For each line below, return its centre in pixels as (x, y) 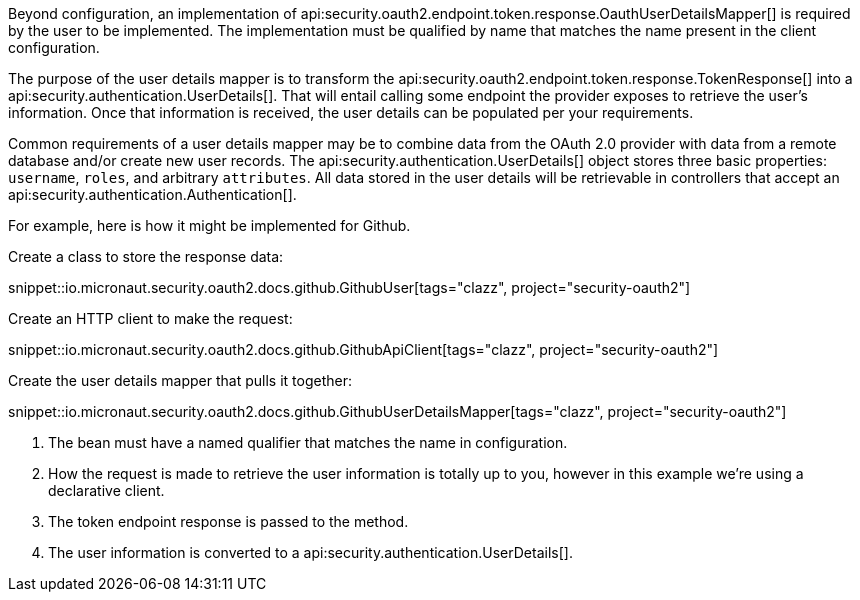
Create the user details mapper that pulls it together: (180, 380)
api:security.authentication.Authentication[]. (152, 194)
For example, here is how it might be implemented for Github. (209, 225)
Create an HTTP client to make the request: (150, 318)
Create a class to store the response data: (146, 256)
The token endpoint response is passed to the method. (228, 521)
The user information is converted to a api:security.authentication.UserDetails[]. (310, 552)
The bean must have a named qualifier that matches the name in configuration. (308, 442)
